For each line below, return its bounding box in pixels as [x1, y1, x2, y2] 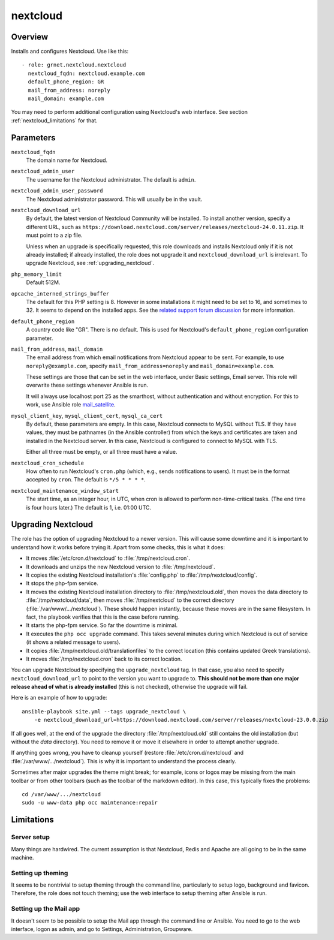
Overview [11, 32, 49, 42]
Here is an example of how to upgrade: [11, 694, 107, 701]
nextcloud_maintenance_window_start [11, 487, 119, 494]
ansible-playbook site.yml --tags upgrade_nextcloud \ [22, 708, 186, 715]
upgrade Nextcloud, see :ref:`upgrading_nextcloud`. [26, 260, 155, 267]
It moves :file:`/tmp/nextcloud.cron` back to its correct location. [26, 655, 182, 662]
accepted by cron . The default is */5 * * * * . [26, 476, 146, 483]
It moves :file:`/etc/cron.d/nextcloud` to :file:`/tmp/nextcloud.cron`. [26, 555, 190, 562]
